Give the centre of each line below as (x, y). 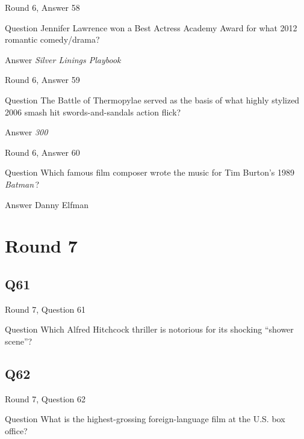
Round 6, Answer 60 (42, 152)
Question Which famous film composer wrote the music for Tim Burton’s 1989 (150, 172)
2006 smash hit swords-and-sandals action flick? (93, 112)
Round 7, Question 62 (45, 398)
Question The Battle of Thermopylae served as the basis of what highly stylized (152, 100)
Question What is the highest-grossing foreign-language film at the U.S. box (145, 419)
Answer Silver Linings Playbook (63, 59)
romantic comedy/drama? (52, 39)
